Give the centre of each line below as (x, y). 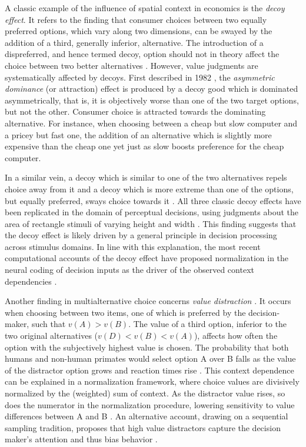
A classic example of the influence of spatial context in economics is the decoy (145, 8)
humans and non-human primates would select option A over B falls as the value (150, 358)
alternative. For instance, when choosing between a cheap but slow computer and (151, 123)
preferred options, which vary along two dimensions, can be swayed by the (139, 31)
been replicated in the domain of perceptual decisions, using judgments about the (152, 212)
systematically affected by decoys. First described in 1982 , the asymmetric (140, 77)
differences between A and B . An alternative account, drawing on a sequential (147, 416)
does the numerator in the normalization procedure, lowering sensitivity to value (150, 404)
